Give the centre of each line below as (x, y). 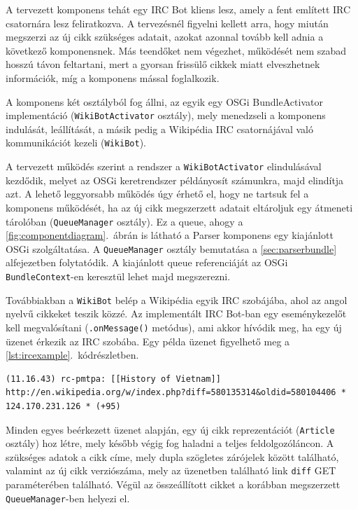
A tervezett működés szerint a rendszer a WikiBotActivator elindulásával (164, 166)
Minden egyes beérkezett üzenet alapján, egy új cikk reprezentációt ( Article (170, 429)
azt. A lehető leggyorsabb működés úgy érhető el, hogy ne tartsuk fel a (157, 194)
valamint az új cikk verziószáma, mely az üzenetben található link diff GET (171, 470)
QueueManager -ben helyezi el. (68, 498)
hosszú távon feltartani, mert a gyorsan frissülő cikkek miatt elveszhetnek (163, 64)
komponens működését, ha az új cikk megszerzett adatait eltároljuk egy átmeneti (179, 207)
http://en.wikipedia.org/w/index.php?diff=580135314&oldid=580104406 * (176, 393)
